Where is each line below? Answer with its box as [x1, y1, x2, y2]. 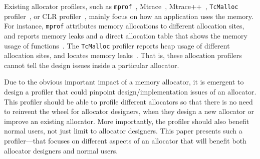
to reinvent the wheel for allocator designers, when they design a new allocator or [4, 106, 254, 116]
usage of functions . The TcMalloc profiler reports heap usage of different [4, 40, 230, 50]
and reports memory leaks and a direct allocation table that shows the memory [4, 30, 247, 40]
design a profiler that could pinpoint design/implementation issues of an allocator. [4, 86, 256, 96]
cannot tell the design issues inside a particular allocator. [4, 59, 179, 70]
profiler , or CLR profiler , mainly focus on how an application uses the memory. [4, 10, 253, 21]
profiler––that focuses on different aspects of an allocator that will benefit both [4, 135, 246, 145]
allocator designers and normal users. [4, 145, 118, 155]
